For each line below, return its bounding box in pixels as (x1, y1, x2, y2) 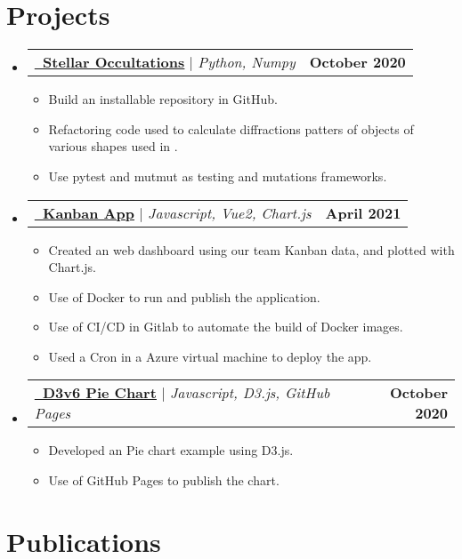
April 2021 (325, 202, 401, 223)
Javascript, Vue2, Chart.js (148, 202, 312, 223)
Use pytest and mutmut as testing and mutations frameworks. (48, 166, 387, 185)
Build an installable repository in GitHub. (48, 90, 278, 108)
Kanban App (43, 202, 134, 223)
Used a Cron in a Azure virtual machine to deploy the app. (48, 347, 372, 365)
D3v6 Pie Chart (43, 382, 157, 403)
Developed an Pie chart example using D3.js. (48, 441, 294, 459)
